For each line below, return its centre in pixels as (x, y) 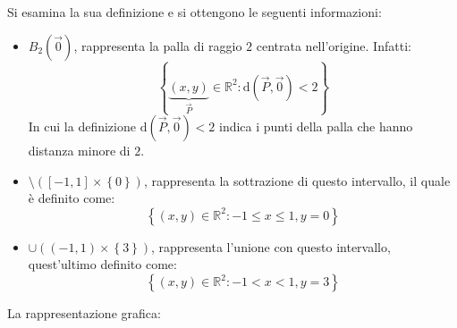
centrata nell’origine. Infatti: (334, 45)
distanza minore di (79, 151)
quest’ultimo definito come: (102, 264)
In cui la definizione (82, 126)
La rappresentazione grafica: (84, 313)
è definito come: (72, 198)
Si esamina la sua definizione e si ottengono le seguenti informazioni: (195, 12)
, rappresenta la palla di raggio (158, 45)
